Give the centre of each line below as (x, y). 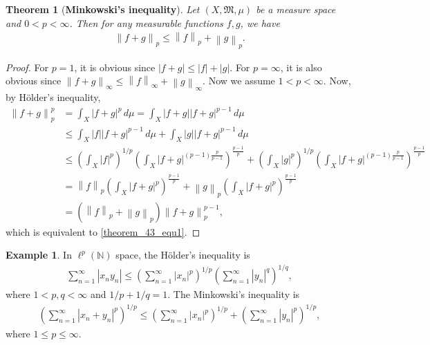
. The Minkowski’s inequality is (234, 294)
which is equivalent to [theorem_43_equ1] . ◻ (103, 231)
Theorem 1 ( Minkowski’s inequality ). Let (103, 9)
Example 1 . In (39, 255)
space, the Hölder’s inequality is (183, 255)
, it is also (301, 67)
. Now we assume (239, 81)
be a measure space (296, 9)
